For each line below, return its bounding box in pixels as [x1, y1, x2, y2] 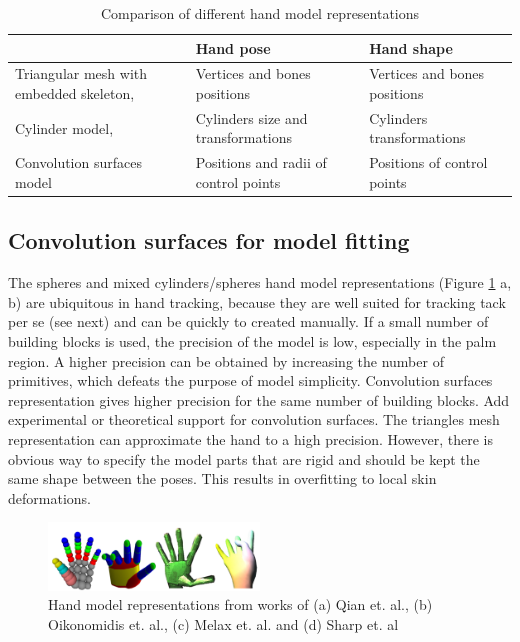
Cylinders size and [195, 107, 308, 128]
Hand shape [369, 37, 453, 58]
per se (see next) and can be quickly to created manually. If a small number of [8, 311, 489, 332]
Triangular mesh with [15, 63, 148, 84]
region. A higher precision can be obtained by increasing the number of [8, 350, 444, 371]
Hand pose [195, 37, 271, 58]
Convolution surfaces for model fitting [8, 225, 410, 256]
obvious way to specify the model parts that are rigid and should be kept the [8, 448, 480, 469]
